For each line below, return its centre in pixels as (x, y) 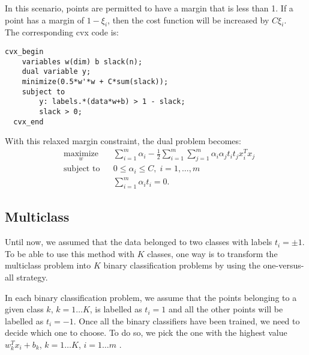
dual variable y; (56, 72)
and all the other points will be (226, 309)
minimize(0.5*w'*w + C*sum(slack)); (95, 81)
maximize (81, 154)
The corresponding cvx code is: (62, 32)
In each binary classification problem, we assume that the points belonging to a (151, 297)
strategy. (32, 277)
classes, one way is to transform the (212, 253)
